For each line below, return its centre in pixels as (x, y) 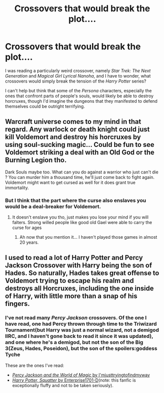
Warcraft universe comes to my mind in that (73, 122)
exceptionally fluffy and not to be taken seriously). (63, 385)
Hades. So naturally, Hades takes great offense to (82, 273)
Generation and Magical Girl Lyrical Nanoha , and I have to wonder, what (78, 76)
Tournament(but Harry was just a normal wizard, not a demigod (82, 330)
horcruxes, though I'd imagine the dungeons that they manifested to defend (81, 101)
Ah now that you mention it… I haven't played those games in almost (88, 237)
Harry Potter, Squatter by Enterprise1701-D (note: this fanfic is (74, 380)
